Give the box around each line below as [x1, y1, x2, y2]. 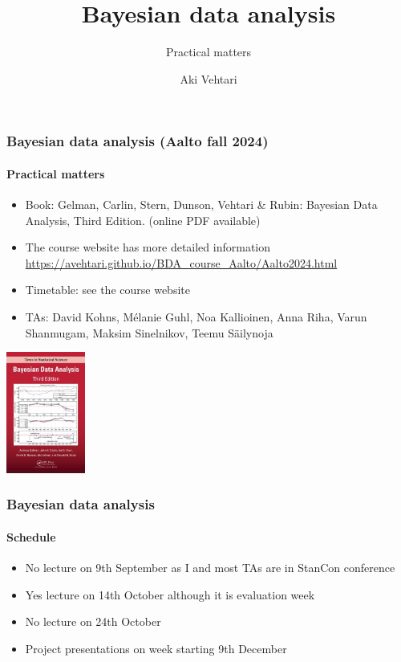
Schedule [6, 528, 56, 545]
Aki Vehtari [180, 70, 237, 87]
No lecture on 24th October [25, 613, 161, 630]
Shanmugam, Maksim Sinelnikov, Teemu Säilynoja [25, 324, 273, 341]
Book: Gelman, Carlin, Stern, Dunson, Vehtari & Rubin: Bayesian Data [25, 196, 378, 213]
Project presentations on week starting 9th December [25, 640, 287, 656]
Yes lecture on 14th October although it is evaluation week [25, 586, 315, 603]
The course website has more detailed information [25, 239, 271, 255]
